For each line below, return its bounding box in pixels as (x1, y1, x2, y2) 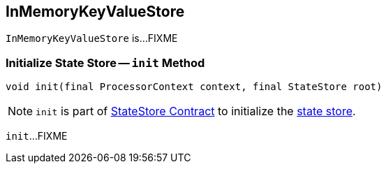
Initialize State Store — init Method (6, 55, 205, 70)
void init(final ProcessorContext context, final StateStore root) (6, 81, 383, 93)
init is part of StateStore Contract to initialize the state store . (36, 104, 356, 119)
